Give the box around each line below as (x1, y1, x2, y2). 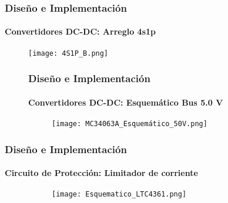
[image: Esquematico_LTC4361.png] (52, 190, 187, 199)
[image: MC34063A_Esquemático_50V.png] (52, 119, 207, 128)
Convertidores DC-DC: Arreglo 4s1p (5, 25, 156, 38)
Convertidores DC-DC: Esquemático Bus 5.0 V (28, 96, 223, 108)
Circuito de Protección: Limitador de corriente (5, 167, 198, 179)
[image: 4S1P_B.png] (28, 49, 109, 57)
